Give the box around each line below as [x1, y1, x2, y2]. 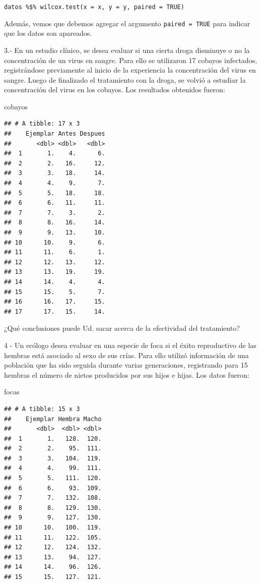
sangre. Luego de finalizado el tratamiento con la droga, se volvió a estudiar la [4, 74, 246, 85]
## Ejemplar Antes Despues [4, 130, 105, 138]
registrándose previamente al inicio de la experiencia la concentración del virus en [4, 65, 256, 75]
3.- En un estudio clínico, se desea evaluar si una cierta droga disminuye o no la [4, 44, 250, 55]
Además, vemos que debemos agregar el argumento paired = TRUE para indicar [4, 18, 250, 28]
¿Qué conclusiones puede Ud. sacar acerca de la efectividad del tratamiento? [4, 323, 240, 333]
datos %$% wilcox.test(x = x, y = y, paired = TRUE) [4, 4, 184, 11]
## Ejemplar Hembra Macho [4, 415, 102, 423]
